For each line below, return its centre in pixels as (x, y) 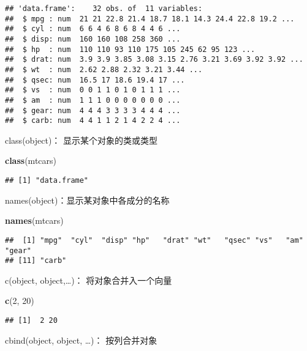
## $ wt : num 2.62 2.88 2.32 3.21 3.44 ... (104, 69)
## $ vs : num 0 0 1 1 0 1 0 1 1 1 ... (93, 90)
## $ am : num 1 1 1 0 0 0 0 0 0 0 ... (93, 100)
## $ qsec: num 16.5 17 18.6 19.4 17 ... (95, 80)
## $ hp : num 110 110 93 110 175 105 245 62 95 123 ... (130, 49)
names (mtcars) (34, 220)
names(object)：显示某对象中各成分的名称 (87, 200)
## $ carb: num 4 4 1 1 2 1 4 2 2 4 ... (93, 121)
